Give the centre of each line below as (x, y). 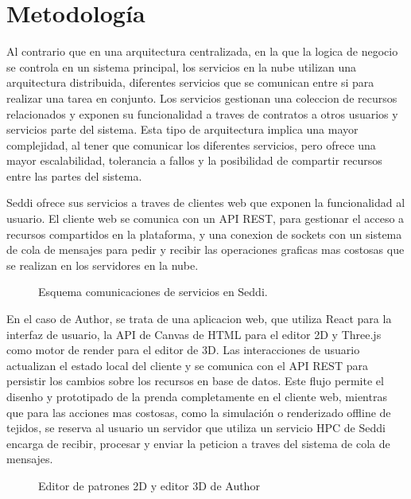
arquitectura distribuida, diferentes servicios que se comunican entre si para (190, 82)
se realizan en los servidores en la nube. (103, 265)
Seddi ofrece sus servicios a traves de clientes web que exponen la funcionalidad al (206, 203)
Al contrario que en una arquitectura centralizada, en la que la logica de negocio (202, 51)
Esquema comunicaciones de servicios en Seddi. (153, 292)
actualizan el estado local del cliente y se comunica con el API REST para (187, 365)
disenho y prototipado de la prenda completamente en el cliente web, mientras (197, 396)
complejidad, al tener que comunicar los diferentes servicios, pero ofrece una (191, 144)
